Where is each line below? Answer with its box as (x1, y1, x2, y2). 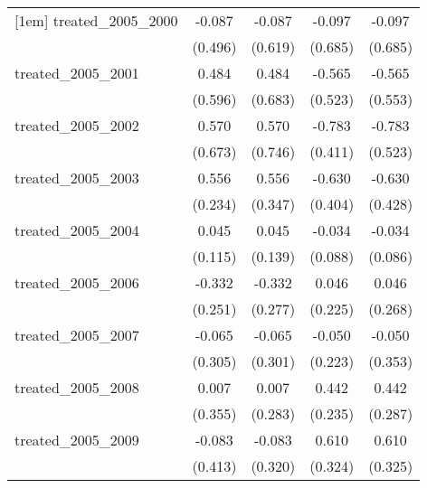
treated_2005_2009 (14, 429, 139, 450)
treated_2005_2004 (14, 220, 139, 240)
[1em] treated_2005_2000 (14, 10, 178, 31)
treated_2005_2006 (14, 272, 139, 293)
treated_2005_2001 (14, 62, 139, 83)
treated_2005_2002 (14, 115, 139, 136)
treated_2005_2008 (14, 377, 139, 398)
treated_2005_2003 (14, 167, 139, 188)
